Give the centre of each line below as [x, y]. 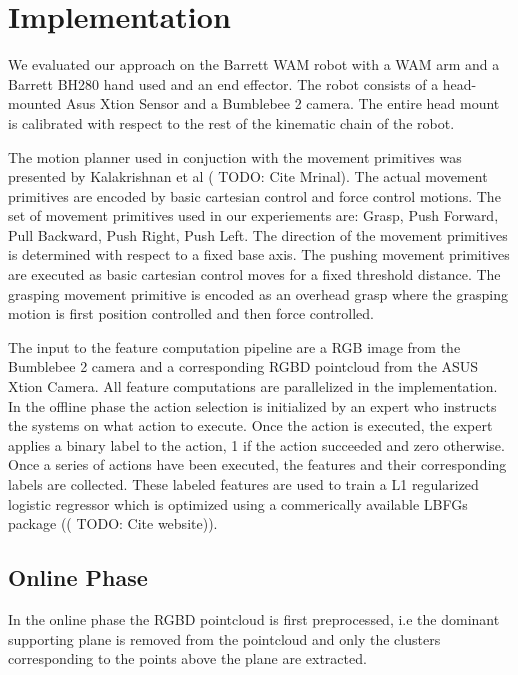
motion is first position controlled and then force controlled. [191, 313]
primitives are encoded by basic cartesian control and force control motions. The [254, 195]
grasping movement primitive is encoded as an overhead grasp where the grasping [258, 293]
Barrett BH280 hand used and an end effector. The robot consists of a [223, 83]
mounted [35, 103]
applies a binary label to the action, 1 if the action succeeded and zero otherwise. [256, 444]
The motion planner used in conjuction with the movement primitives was [235, 156]
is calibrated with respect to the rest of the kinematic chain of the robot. [231, 122]
